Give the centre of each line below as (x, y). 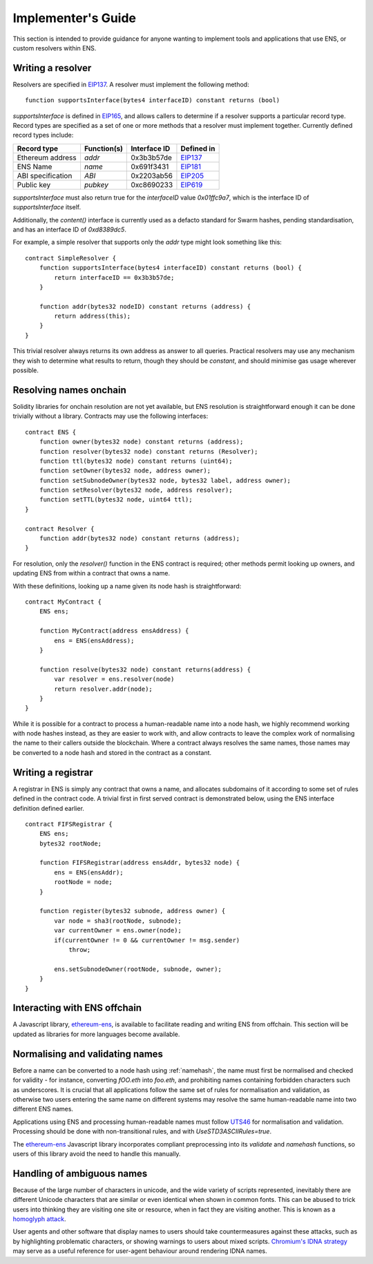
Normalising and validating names (88, 1054)
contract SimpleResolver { (71, 258)
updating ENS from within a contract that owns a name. (92, 573)
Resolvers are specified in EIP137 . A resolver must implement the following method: (131, 84)
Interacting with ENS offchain (77, 1008)
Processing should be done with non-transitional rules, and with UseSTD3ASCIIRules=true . (142, 1131)
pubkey (96, 184)
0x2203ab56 (152, 175)
